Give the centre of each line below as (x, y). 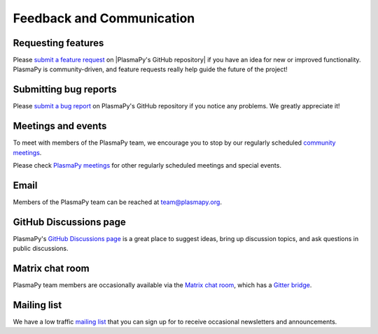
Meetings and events (60, 126)
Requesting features (58, 43)
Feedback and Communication (104, 18)
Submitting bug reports (65, 90)
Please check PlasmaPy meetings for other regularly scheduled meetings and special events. (147, 166)
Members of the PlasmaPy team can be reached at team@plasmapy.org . (117, 202)
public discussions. (41, 249)
